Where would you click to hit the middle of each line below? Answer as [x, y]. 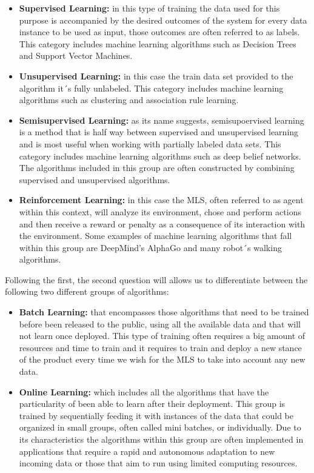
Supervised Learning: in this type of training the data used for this [149, 8]
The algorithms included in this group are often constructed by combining [157, 168]
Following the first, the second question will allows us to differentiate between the [156, 279]
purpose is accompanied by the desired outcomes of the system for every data [163, 20]
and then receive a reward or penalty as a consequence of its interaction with [162, 223]
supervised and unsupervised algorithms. [95, 179]
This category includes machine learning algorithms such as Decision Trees [158, 43]
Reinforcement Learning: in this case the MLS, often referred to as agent [161, 200]
